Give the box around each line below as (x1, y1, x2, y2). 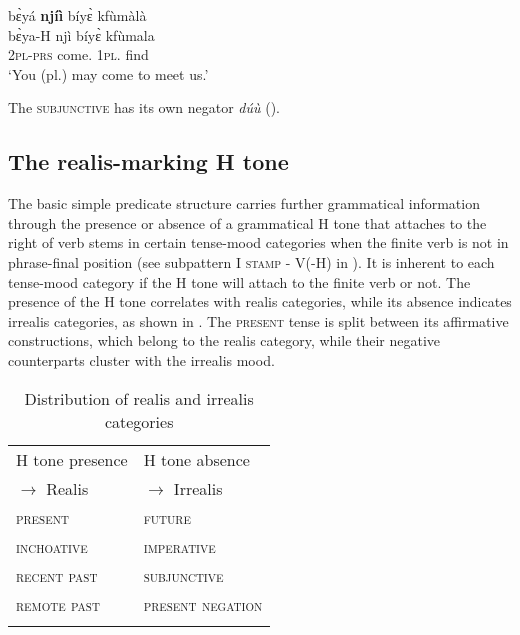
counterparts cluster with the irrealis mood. (8, 349, 275, 370)
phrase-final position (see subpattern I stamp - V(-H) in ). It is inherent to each (8, 251, 495, 272)
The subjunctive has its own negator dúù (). (8, 97, 280, 118)
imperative (143, 534, 216, 558)
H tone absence (143, 447, 250, 471)
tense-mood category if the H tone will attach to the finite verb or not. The (8, 271, 471, 292)
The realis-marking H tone (8, 146, 289, 177)
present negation (143, 592, 263, 616)
